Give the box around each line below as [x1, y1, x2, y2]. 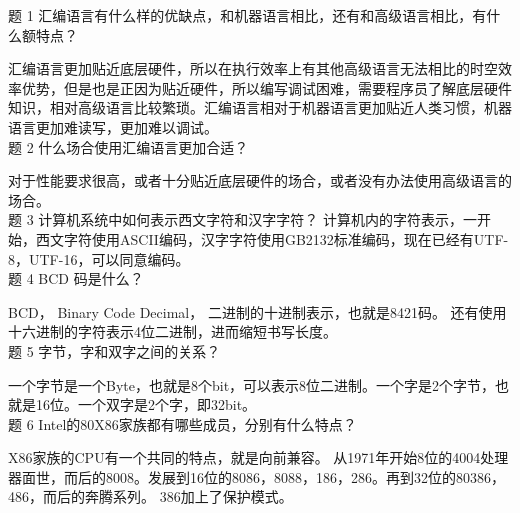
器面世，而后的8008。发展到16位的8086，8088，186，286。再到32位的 [8, 466, 456, 487]
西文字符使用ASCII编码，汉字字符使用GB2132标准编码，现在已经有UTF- [35, 228, 509, 249]
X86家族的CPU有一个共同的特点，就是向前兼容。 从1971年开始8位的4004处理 [8, 447, 509, 468]
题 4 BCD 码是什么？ [8, 268, 144, 289]
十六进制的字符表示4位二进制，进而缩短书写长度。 [8, 321, 337, 342]
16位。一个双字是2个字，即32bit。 [35, 394, 257, 415]
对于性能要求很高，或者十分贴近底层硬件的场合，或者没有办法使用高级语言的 [8, 170, 512, 191]
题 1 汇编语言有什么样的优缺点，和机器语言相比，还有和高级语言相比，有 [8, 5, 487, 25]
